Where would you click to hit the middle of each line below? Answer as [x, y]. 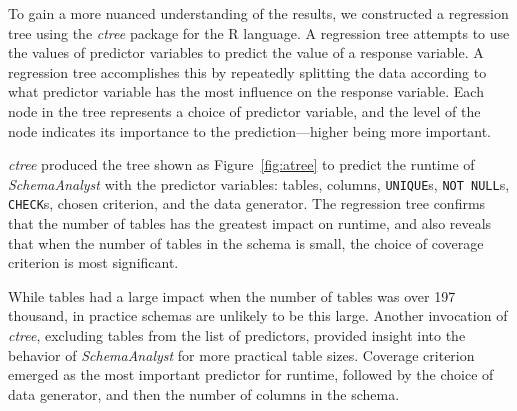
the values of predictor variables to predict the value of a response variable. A [246, 52]
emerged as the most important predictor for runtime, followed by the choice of [251, 374]
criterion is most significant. [93, 262]
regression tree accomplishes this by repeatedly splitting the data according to [247, 71]
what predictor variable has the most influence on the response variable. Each [246, 91]
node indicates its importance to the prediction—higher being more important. [249, 130]
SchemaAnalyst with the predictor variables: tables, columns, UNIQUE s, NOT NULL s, [259, 183]
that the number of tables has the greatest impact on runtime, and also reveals [250, 223]
